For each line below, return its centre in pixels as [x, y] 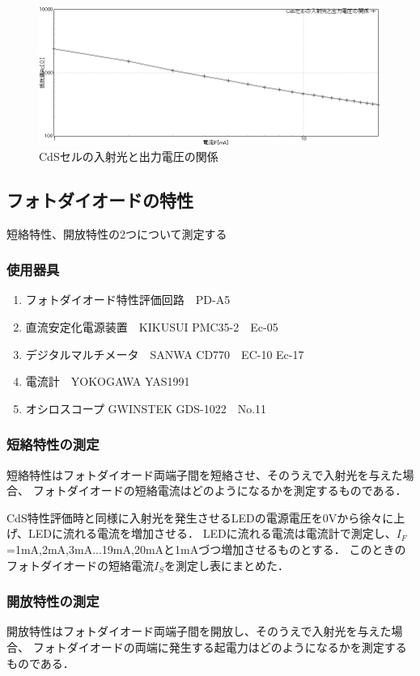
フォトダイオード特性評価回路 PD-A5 [128, 300]
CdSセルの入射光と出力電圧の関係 [129, 156]
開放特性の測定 [53, 601]
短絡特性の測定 [53, 444]
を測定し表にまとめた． [226, 565]
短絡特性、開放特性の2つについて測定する [117, 233]
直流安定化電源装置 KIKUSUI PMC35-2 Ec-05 [152, 326]
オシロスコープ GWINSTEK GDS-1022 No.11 [146, 408]
